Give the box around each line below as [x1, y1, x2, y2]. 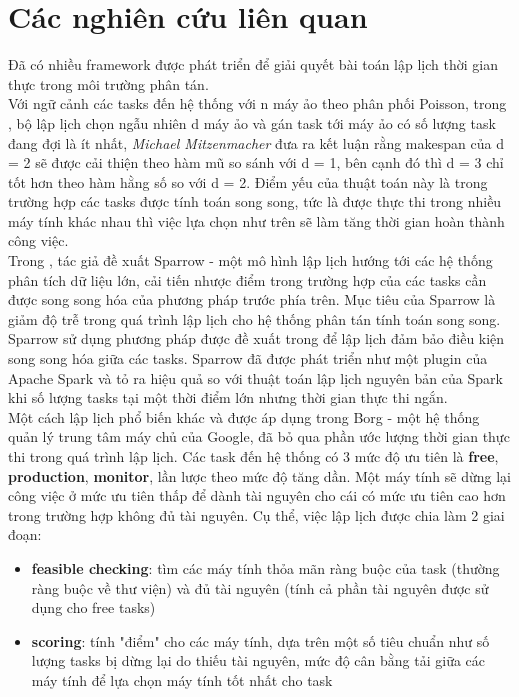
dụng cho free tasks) [31, 597, 156, 618]
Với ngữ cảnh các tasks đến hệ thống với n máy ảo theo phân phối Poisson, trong [8, 93, 507, 114]
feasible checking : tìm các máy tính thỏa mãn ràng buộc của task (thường [31, 557, 500, 578]
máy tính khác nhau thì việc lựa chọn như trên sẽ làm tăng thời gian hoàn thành [8, 210, 505, 231]
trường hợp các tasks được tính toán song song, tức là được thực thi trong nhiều [8, 191, 502, 212]
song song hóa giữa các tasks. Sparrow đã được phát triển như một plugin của [8, 348, 488, 369]
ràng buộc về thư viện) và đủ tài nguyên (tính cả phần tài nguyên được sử [31, 577, 489, 598]
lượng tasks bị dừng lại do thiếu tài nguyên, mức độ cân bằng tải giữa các [31, 650, 486, 671]
